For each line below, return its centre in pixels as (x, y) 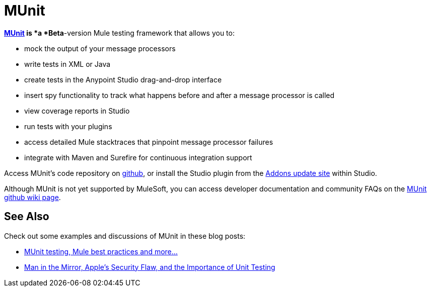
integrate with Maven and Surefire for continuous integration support (138, 157)
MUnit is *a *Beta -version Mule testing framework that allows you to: (119, 33)
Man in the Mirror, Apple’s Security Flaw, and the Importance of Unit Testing (150, 267)
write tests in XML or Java (67, 64)
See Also (27, 217)
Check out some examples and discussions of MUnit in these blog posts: (125, 236)
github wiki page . (32, 197)
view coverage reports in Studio (77, 111)
